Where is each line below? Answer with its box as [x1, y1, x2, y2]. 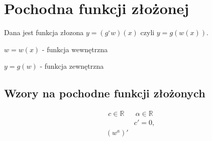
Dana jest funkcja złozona [4, 27, 84, 38]
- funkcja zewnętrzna [40, 61, 104, 71]
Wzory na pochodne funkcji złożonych [4, 85, 205, 101]
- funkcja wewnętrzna [42, 44, 108, 54]
